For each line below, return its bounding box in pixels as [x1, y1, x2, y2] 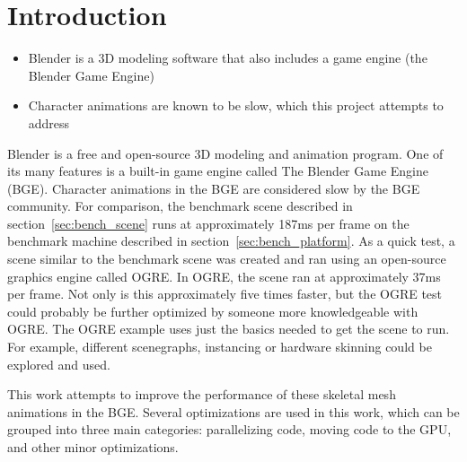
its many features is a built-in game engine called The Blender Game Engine [7, 161, 428, 180]
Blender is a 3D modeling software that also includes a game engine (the [28, 48, 427, 67]
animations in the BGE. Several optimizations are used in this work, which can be [7, 402, 460, 421]
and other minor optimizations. [7, 438, 179, 456]
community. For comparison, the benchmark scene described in [7, 196, 353, 215]
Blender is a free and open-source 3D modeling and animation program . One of [7, 144, 444, 162]
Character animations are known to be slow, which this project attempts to [28, 96, 444, 115]
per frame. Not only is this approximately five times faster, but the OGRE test [7, 284, 443, 303]
